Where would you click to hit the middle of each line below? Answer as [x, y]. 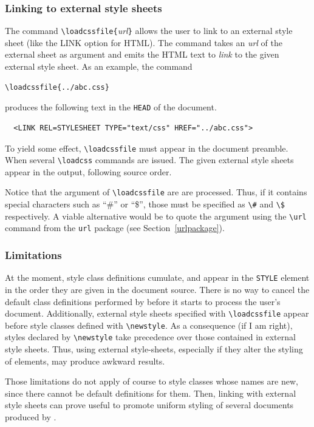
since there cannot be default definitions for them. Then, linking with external [151, 393]
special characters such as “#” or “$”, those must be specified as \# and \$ [145, 204]
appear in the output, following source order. [88, 171]
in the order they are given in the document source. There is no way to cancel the [157, 289]
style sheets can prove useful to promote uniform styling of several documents [149, 405]
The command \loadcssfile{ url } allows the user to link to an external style [149, 31]
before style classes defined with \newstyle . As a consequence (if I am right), [149, 325]
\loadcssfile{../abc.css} [57, 87]
